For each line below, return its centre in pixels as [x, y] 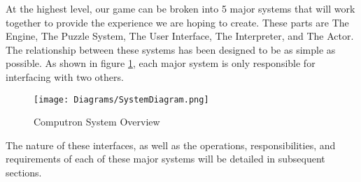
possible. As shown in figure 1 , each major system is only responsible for [161, 63]
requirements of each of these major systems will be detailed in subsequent [165, 159]
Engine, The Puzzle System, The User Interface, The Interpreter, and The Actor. [180, 36]
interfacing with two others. [65, 76]
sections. [24, 172]
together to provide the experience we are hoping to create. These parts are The [177, 22]
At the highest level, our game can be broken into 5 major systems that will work [180, 8]
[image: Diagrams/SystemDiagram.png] [121, 99]
